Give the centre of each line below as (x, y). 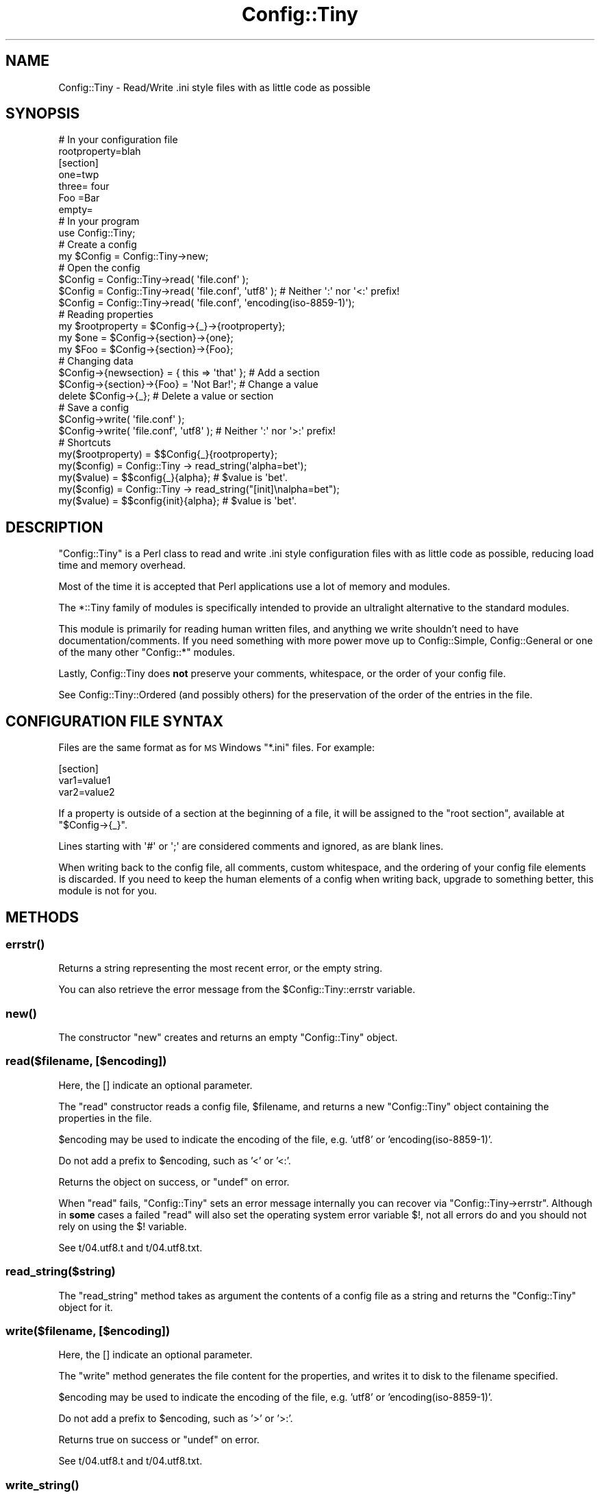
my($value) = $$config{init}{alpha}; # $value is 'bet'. (177, 501)
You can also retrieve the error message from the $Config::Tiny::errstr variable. (237, 990)
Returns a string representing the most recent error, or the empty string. (221, 968)
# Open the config (99, 268)
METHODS (42, 917)
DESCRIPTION (54, 527)
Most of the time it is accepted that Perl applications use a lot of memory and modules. (254, 587)
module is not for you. (108, 891)
